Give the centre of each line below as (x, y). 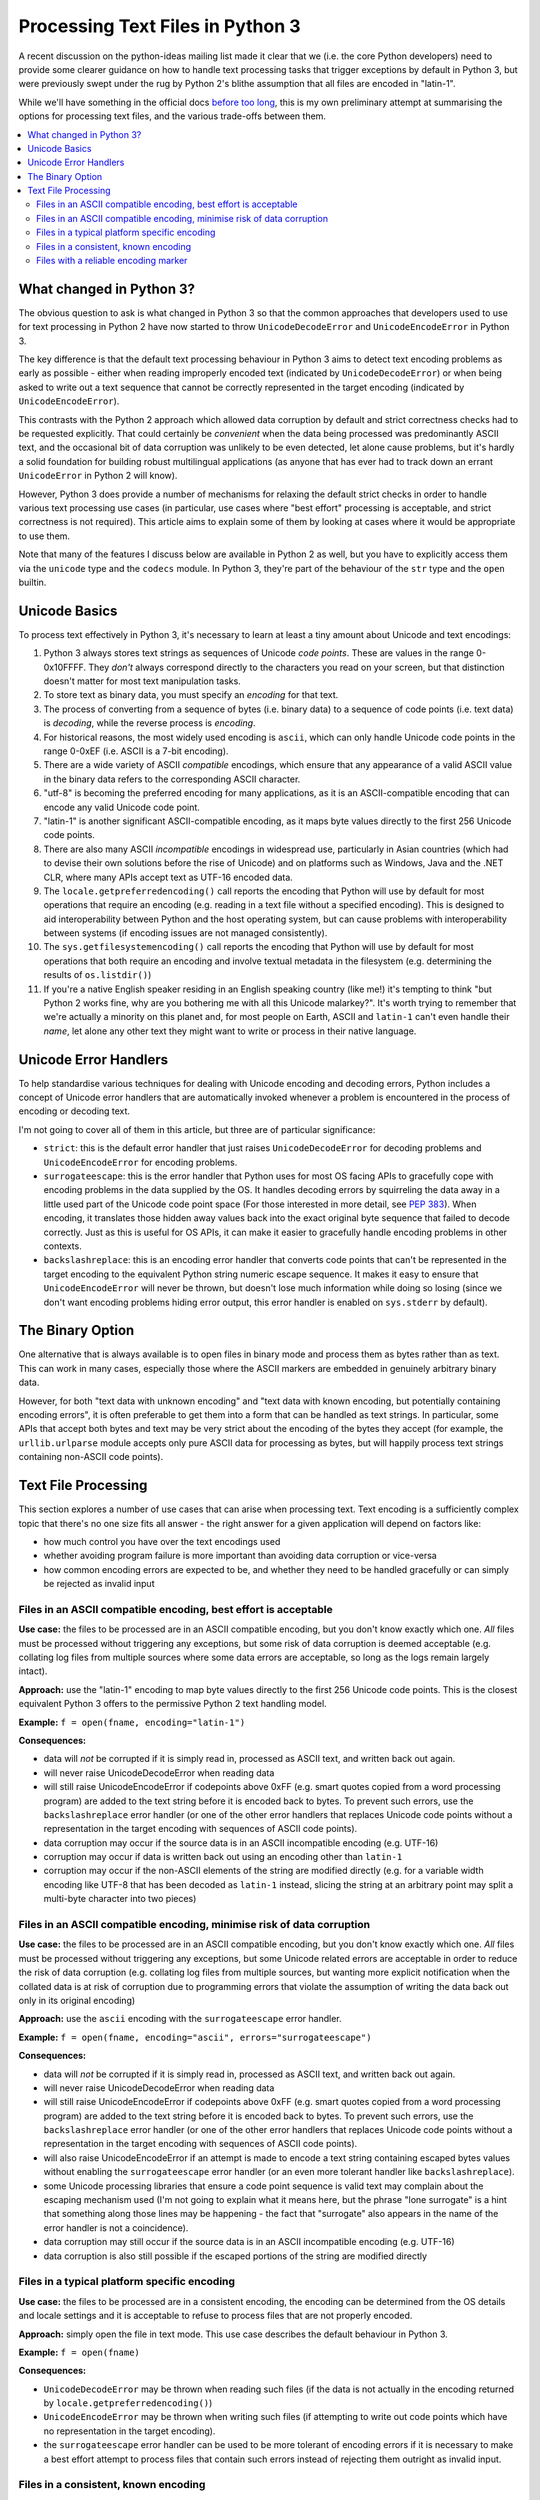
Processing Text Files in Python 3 (159, 26)
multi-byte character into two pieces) (120, 1899)
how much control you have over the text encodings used (162, 1541)
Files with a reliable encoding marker (112, 261)
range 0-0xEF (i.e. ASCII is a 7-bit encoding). (136, 751)
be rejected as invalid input (99, 1584)
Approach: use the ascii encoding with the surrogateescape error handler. (180, 2019)
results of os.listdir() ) (97, 975)
